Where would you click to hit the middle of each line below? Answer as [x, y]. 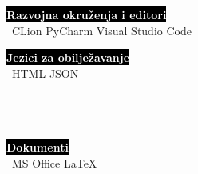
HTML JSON [46, 73]
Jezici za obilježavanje [68, 57]
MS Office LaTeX [55, 162]
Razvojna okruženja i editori [87, 14]
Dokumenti [38, 147]
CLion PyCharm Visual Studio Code [102, 30]
